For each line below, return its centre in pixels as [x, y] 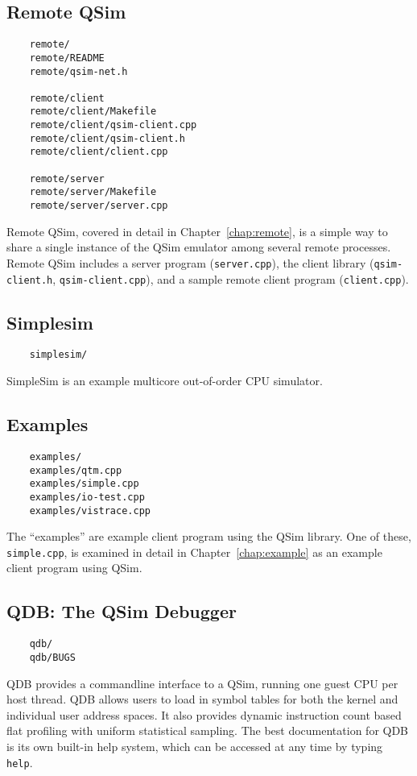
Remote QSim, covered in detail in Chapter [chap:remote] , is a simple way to [197, 231]
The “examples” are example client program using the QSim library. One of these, [209, 536]
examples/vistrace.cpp [90, 510]
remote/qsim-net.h [78, 71]
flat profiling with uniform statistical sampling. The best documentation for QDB [208, 730]
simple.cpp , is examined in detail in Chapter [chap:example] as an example [194, 552]
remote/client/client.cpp [99, 152]
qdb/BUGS [52, 657]
